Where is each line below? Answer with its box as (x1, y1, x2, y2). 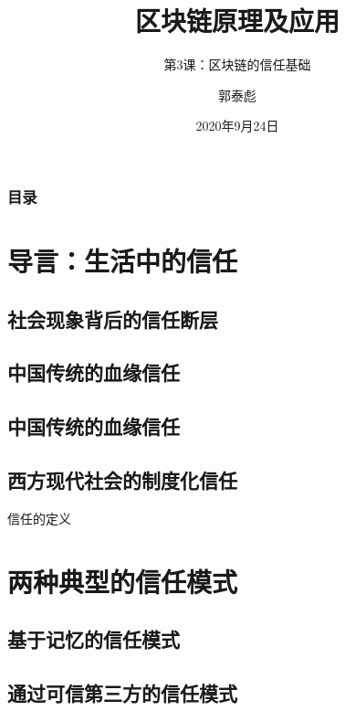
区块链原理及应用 (134, 2, 340, 39)
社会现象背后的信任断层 (7, 304, 218, 333)
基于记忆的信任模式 (7, 625, 180, 653)
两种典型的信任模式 (7, 562, 238, 600)
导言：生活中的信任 (7, 242, 238, 280)
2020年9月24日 (195, 116, 279, 135)
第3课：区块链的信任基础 (163, 55, 311, 74)
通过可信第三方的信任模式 (7, 678, 237, 706)
